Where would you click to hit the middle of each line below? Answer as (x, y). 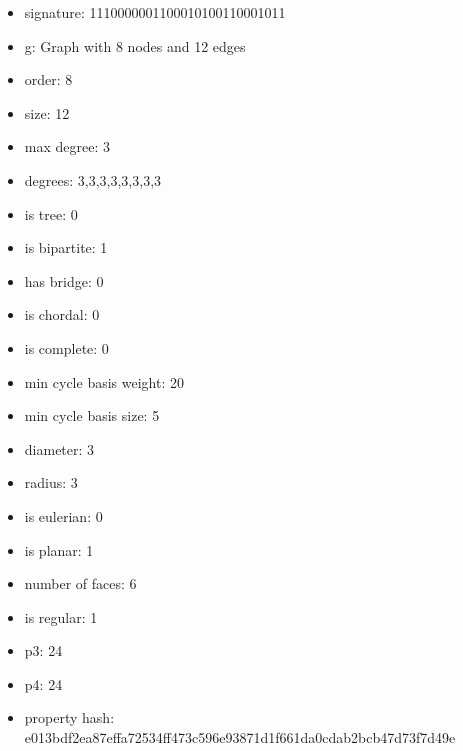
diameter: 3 (59, 448)
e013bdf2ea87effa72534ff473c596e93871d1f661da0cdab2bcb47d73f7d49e (240, 737)
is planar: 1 (59, 549)
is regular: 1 (61, 616)
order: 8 (48, 79)
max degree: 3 (67, 146)
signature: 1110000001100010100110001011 (155, 12)
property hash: (69, 717)
